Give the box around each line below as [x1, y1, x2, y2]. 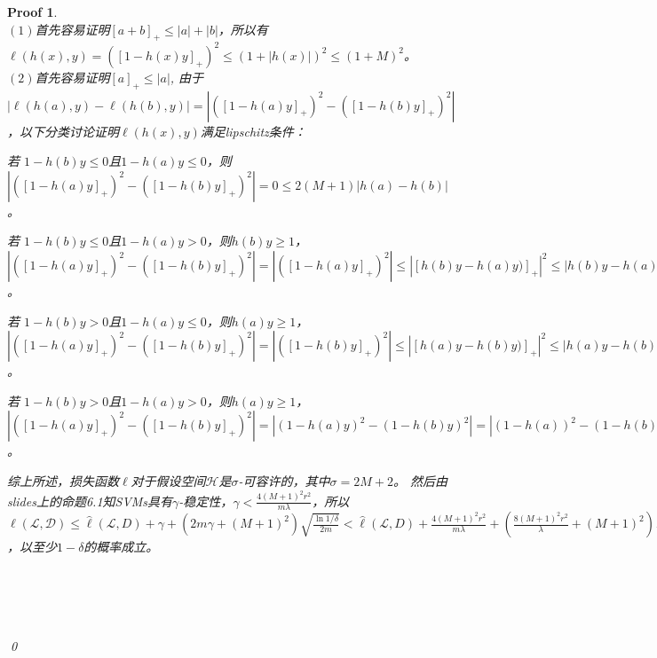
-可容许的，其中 [238, 472, 330, 490]
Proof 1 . [7, 3, 58, 20]
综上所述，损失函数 [7, 472, 119, 490]
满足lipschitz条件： [200, 121, 306, 140]
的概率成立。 [83, 537, 159, 556]
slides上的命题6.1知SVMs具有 [7, 491, 173, 510]
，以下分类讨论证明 [7, 121, 119, 140]
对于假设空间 [131, 472, 206, 490]
